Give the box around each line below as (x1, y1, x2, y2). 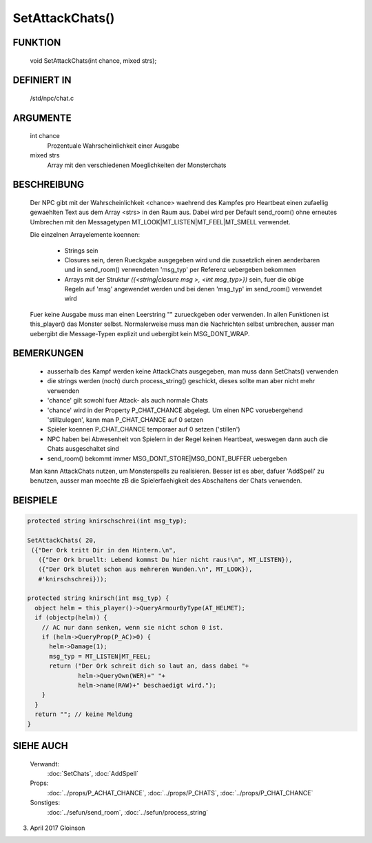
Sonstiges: (30, 798, 61, 807)
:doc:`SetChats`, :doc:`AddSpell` (47, 769, 139, 777)
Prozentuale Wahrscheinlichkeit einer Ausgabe (47, 142, 180, 150)
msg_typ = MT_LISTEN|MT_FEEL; (49, 652, 152, 660)
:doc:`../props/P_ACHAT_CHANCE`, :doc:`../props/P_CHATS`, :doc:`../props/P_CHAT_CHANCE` (47, 788, 313, 797)
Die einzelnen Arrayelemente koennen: (30, 231, 141, 239)
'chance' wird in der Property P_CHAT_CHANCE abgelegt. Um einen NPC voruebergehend (47, 406, 303, 414)
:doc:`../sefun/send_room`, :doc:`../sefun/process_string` (47, 808, 209, 816)
